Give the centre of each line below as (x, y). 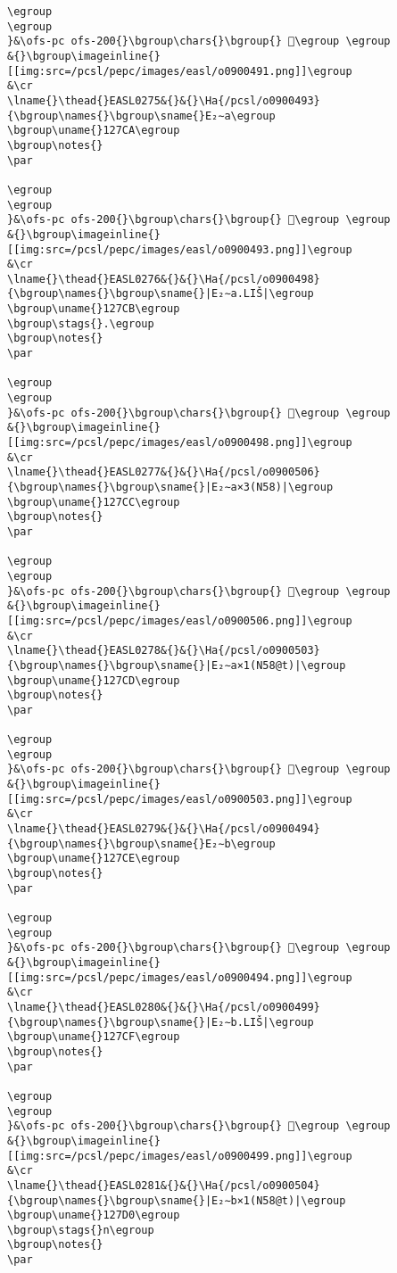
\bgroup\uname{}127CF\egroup (94, 1037)
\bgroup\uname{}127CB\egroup (94, 309)
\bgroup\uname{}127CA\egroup (94, 131)
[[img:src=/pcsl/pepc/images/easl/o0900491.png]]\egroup (180, 71)
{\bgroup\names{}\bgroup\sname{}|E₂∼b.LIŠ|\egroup (161, 1022)
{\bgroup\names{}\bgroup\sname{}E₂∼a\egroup (141, 116)
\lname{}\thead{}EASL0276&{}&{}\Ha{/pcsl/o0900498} (164, 279)
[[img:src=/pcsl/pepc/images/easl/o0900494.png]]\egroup (180, 977)
